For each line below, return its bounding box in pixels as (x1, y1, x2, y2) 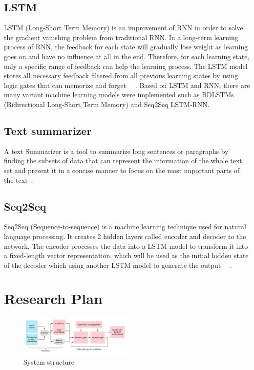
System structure (23, 357, 75, 367)
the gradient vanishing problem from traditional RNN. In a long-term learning (4, 32, 238, 42)
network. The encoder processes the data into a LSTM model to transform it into (4, 240, 248, 251)
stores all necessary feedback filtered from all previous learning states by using (4, 70, 238, 81)
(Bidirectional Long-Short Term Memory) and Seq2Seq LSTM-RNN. (4, 99, 210, 109)
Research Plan (4, 288, 103, 308)
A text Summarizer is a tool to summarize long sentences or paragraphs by (4, 146, 229, 156)
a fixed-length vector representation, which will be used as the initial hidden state (4, 250, 249, 261)
